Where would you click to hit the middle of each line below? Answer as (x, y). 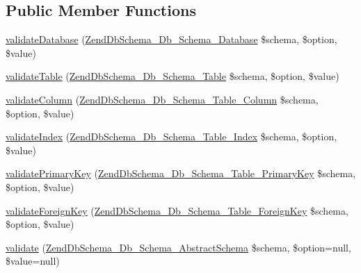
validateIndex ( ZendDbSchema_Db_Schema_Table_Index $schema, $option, (171, 136)
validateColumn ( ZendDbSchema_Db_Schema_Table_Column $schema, (162, 99)
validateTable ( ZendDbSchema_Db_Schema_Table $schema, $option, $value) (173, 76)
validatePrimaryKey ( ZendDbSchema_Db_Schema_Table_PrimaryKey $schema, (181, 173)
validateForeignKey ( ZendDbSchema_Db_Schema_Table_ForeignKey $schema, (177, 210)
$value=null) (33, 261)
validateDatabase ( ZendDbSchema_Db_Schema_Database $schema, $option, (171, 39)
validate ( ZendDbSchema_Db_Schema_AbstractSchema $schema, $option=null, (178, 247)
